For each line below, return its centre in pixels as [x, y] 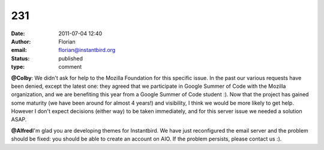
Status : [20, 58]
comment [70, 67]
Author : [21, 41]
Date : [18, 33]
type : [18, 67]
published [71, 58]
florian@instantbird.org [87, 50]
